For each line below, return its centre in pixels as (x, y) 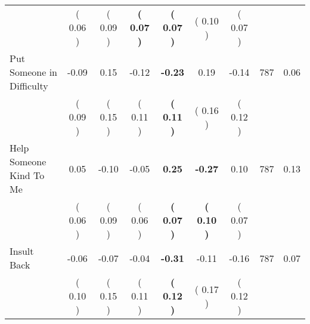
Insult (22, 251)
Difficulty (29, 86)
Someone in (34, 72)
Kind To (27, 175)
